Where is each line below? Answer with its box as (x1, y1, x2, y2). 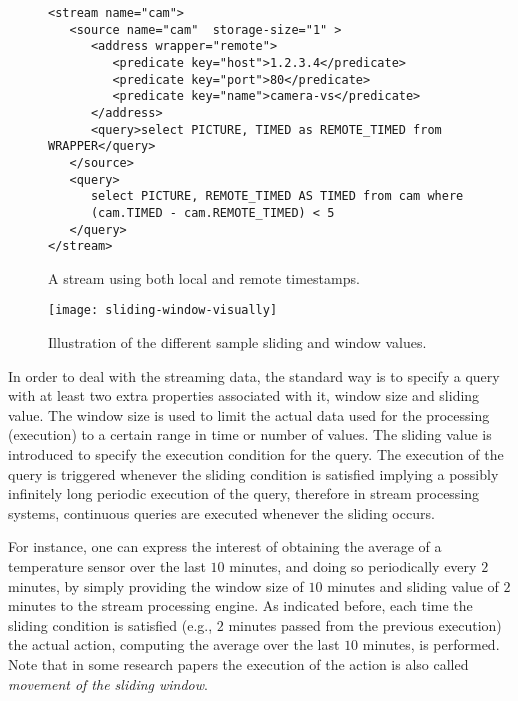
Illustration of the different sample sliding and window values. (48, 332, 427, 353)
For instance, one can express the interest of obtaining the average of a (8, 536, 442, 557)
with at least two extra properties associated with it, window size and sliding (8, 385, 480, 406)
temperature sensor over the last (8, 556, 206, 577)
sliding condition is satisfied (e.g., (8, 614, 213, 635)
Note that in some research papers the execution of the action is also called (8, 654, 469, 674)
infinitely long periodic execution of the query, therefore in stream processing (8, 483, 480, 504)
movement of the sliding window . (8, 673, 208, 694)
